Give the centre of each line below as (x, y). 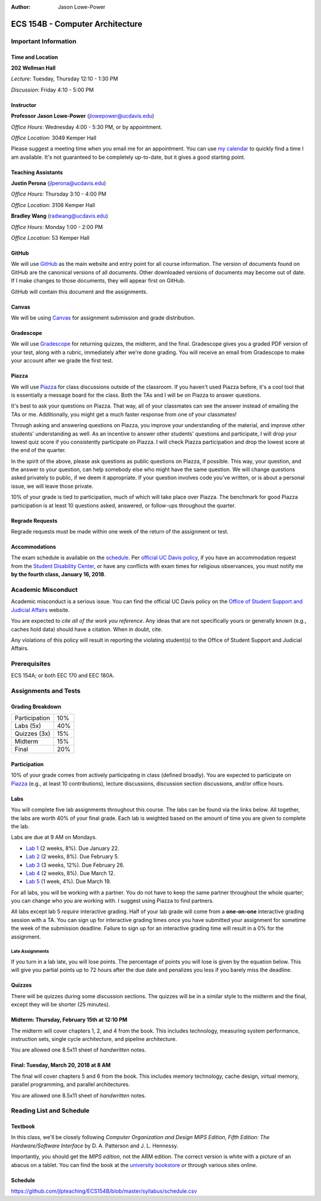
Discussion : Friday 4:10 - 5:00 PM (53, 90)
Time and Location (34, 57)
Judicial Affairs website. (40, 610)
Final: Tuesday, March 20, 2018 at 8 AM (61, 1065)
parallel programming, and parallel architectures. (70, 1084)
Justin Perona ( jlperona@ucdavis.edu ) (59, 183)
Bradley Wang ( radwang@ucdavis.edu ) (59, 216)
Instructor (24, 105)
